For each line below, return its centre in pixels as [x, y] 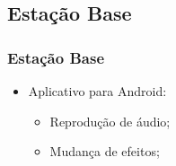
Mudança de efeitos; [105, 151]
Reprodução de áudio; [110, 121]
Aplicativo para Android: [97, 91]
